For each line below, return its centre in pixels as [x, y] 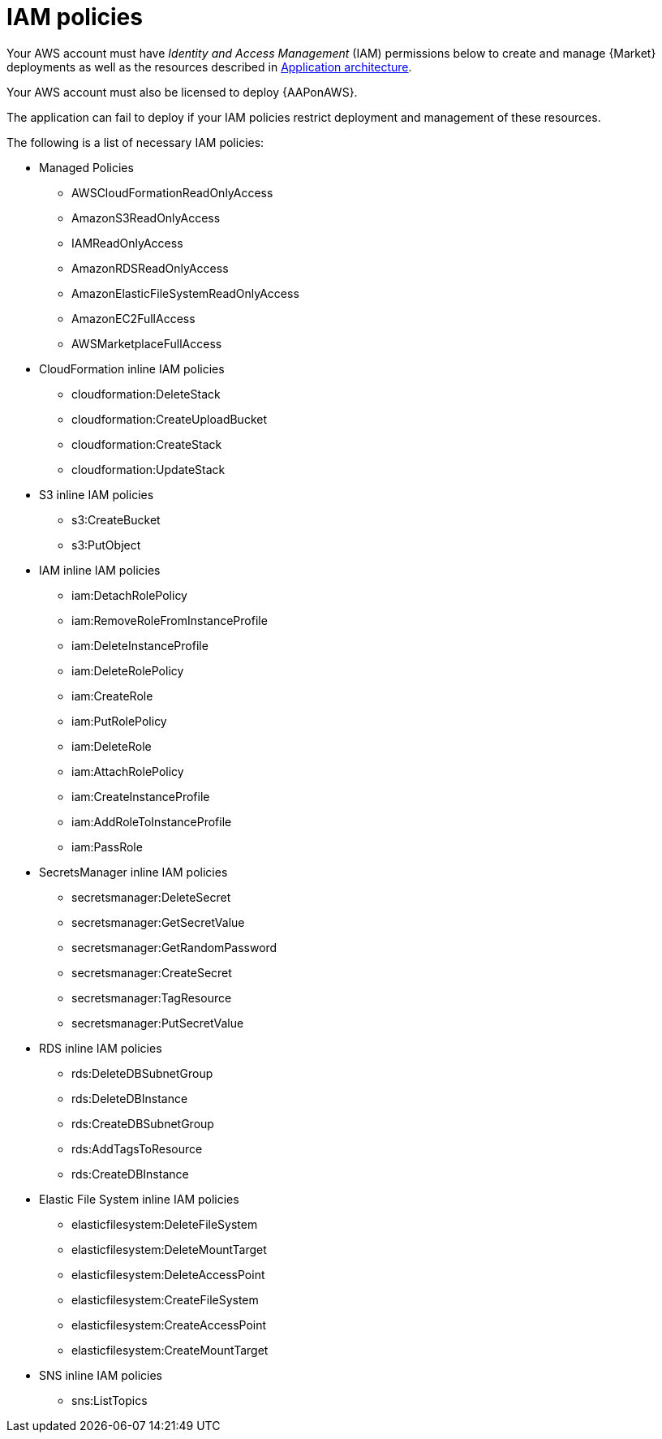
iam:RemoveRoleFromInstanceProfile [170, 620]
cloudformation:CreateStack [147, 444]
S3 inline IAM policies [97, 494]
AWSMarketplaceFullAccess [147, 343]
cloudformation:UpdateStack [148, 469]
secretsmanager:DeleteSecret [151, 897]
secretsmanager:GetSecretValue [158, 922]
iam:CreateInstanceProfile [141, 796]
